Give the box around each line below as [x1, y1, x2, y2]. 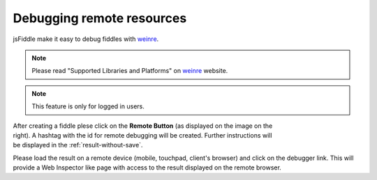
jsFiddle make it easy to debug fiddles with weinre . [13, 35, 159, 43]
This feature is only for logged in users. [31, 102, 145, 111]
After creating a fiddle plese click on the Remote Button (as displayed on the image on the [13, 122, 273, 130]
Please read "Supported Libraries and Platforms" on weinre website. [31, 67, 228, 75]
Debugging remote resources [13, 10, 187, 26]
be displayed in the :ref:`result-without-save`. [13, 141, 143, 149]
